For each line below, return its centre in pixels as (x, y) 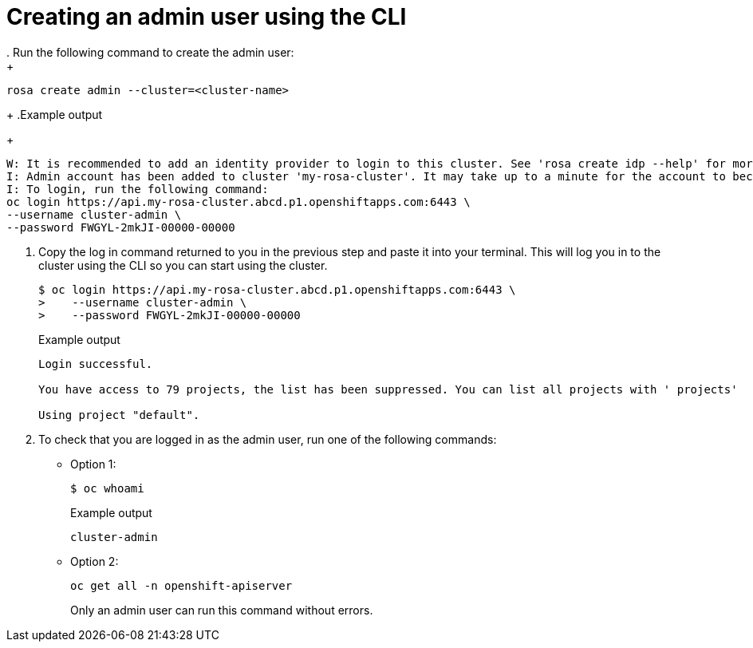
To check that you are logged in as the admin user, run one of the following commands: (268, 439)
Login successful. (96, 364)
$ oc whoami (107, 488)
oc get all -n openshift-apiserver (181, 585)
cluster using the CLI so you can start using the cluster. (183, 265)
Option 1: (93, 464)
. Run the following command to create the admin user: (150, 52)
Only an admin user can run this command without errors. (222, 610)
